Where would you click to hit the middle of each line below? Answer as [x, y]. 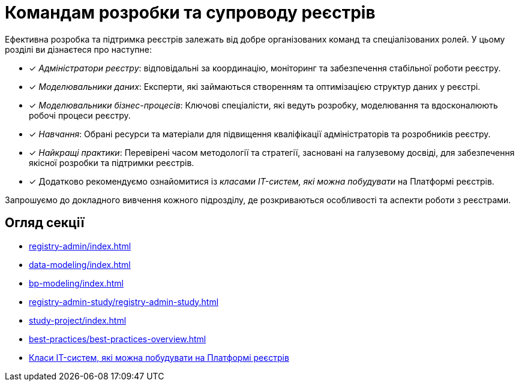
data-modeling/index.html [80, 264]
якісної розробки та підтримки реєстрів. [112, 162]
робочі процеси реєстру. [80, 115]
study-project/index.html [78, 320]
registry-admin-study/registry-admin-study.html [124, 301]
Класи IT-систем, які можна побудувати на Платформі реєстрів [159, 357]
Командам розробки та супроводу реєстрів [190, 13]
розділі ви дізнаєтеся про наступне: [79, 49]
